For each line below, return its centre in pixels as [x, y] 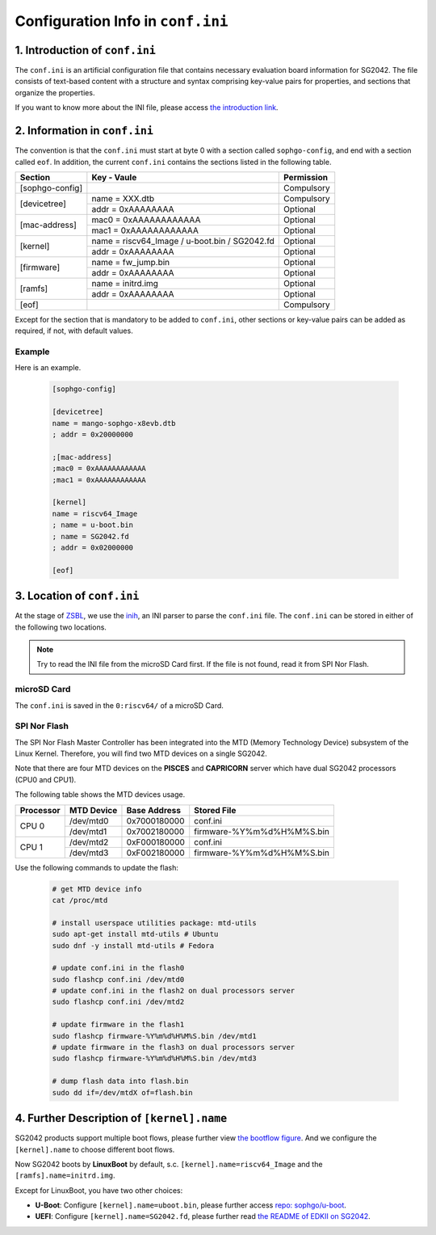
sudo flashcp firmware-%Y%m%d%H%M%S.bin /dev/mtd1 [155, 1036]
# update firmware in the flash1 [118, 1025]
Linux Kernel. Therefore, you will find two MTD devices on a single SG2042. [141, 754]
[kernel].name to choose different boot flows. [95, 1149]
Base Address [154, 810]
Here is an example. [48, 368]
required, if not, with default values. [74, 331]
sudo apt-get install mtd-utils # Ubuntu [135, 934]
